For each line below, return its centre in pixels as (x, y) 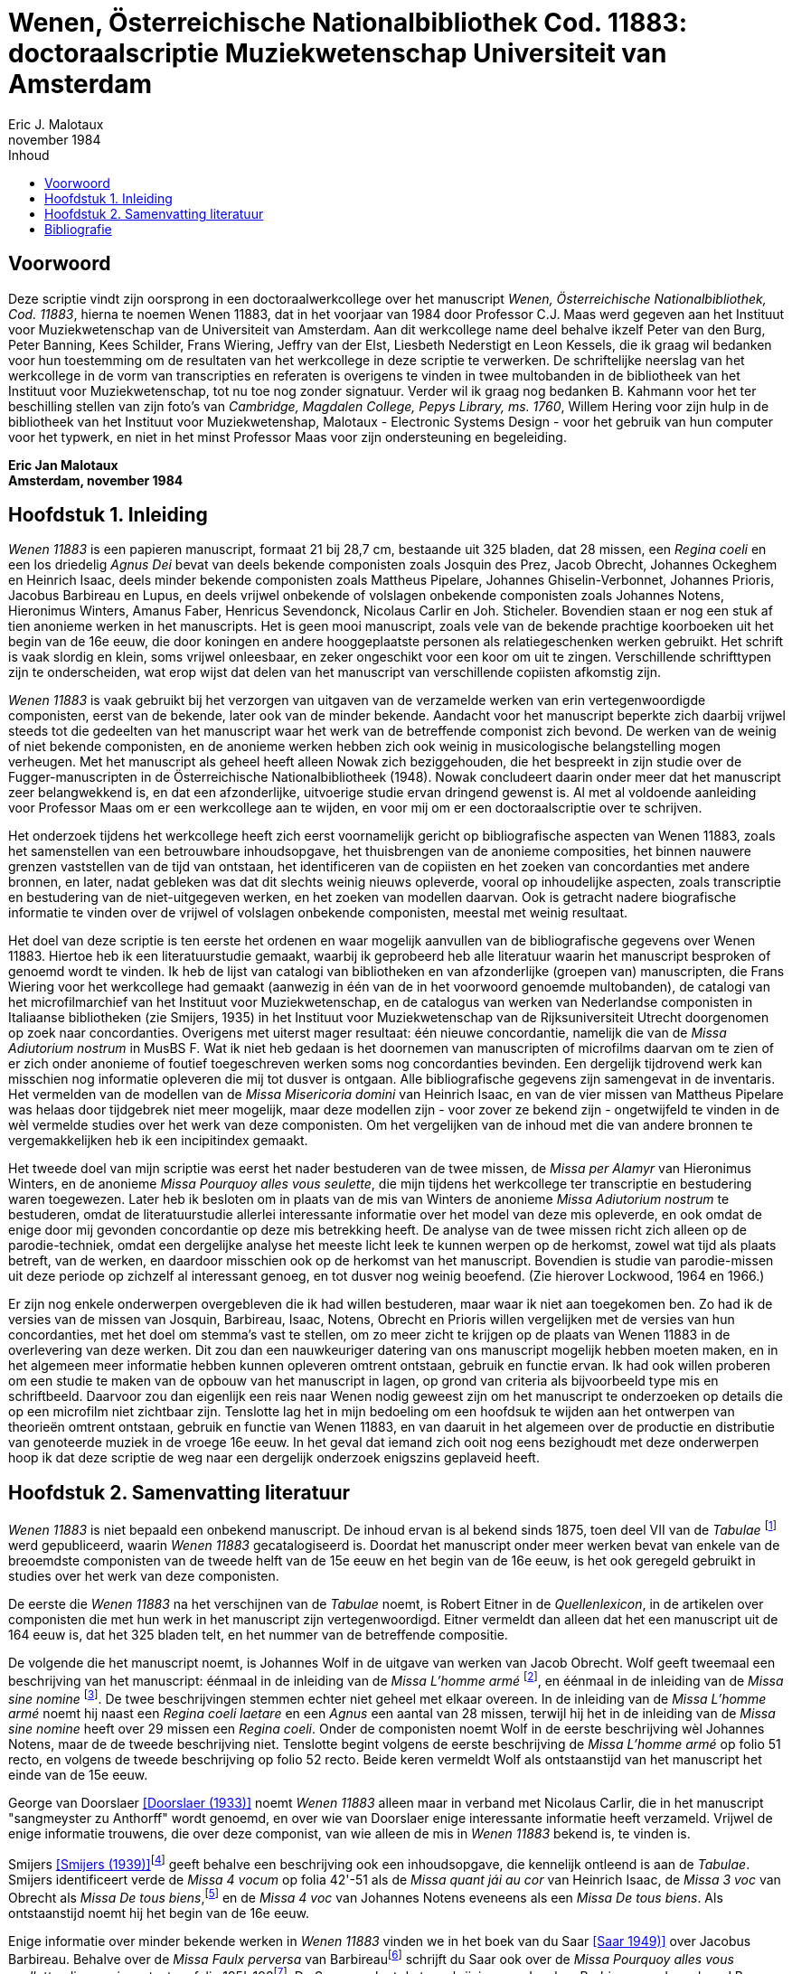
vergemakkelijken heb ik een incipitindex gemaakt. (158, 1141)
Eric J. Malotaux (56, 124)
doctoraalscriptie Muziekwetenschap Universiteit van (338, 53)
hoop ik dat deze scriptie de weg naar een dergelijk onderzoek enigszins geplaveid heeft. (274, 1458)
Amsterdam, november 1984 (96, 480)
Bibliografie (78, 229)
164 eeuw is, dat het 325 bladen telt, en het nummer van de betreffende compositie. (258, 1634)
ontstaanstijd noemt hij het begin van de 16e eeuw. (159, 1913)
